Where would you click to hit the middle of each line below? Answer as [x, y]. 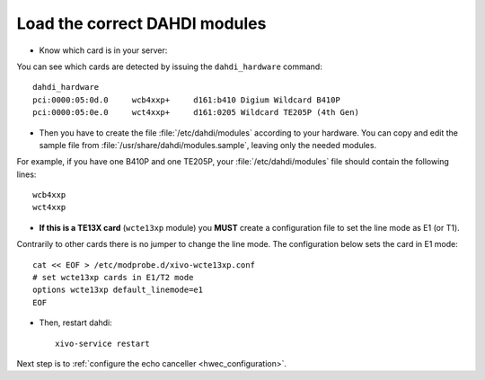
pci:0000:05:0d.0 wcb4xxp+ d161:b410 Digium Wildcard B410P [186, 100]
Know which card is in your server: [103, 50]
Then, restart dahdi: [75, 323]
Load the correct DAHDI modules [141, 23]
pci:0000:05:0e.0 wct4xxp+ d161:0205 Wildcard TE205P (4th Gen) [196, 113]
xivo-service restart [102, 343]
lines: [26, 174]
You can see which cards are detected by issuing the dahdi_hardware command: [169, 66]
